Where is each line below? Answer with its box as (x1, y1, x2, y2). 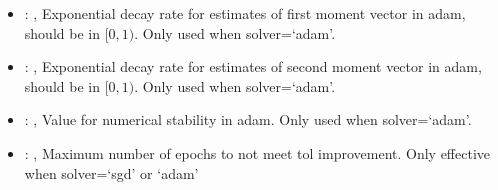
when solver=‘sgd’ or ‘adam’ (24, 162, 199, 183)
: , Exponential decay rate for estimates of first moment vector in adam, (24, 3, 466, 23)
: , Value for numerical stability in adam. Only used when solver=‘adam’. (24, 109, 472, 130)
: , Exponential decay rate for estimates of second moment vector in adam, (24, 56, 482, 77)
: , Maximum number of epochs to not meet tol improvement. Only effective (24, 142, 491, 163)
